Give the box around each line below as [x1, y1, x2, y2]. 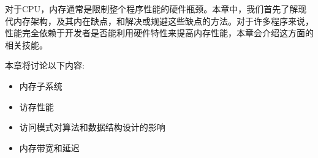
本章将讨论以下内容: [5, 59, 85, 72]
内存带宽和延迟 [19, 141, 80, 154]
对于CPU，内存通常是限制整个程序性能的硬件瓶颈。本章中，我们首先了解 [5, 2, 298, 15]
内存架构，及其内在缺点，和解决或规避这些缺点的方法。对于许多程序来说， [13, 14, 314, 27]
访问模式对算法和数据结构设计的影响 [19, 121, 165, 134]
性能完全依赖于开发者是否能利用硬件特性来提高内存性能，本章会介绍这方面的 [5, 26, 314, 39]
